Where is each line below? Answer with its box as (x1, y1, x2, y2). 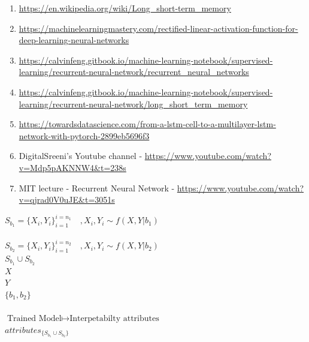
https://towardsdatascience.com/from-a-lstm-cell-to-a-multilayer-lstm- (19, 118, 276, 130)
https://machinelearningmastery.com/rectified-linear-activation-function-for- (19, 22, 298, 34)
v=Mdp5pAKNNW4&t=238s (19, 161, 126, 173)
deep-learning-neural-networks (19, 34, 129, 46)
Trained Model (7, 314, 62, 323)
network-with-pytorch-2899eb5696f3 (19, 129, 150, 142)
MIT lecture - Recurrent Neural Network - (19, 181, 175, 194)
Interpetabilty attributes (69, 314, 159, 323)
